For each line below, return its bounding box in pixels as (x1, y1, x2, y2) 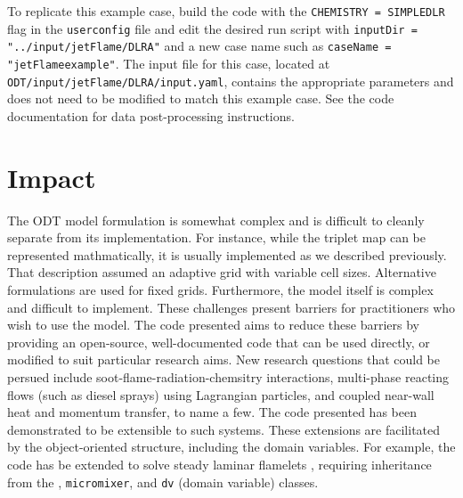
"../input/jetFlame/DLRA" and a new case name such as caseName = (7, 37, 392, 55)
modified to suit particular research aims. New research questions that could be (7, 350, 441, 369)
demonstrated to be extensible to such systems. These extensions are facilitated (7, 420, 441, 438)
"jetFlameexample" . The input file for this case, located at (7, 53, 330, 72)
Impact (7, 159, 96, 195)
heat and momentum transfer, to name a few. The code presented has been (7, 403, 417, 421)
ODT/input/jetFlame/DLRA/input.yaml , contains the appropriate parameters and (7, 71, 454, 90)
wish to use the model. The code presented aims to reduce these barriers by (7, 315, 419, 334)
